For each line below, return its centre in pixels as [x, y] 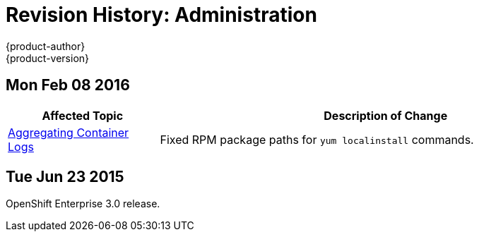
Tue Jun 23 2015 [65, 177]
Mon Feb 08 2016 [68, 85]
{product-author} [46, 46]
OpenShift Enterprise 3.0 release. [83, 204]
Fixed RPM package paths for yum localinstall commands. [317, 139]
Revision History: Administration [161, 15]
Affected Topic [83, 115]
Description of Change [386, 115]
